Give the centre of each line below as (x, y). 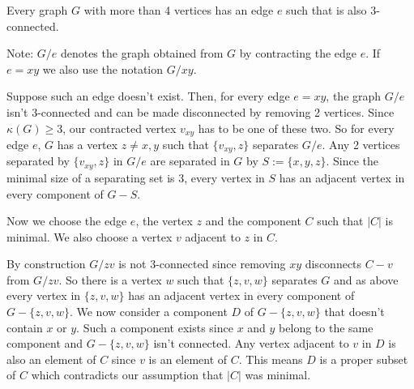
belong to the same (326, 327)
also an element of (51, 359)
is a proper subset (364, 359)
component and (45, 343)
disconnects (333, 264)
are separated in (190, 161)
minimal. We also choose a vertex (90, 236)
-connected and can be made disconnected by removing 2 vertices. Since (216, 111)
